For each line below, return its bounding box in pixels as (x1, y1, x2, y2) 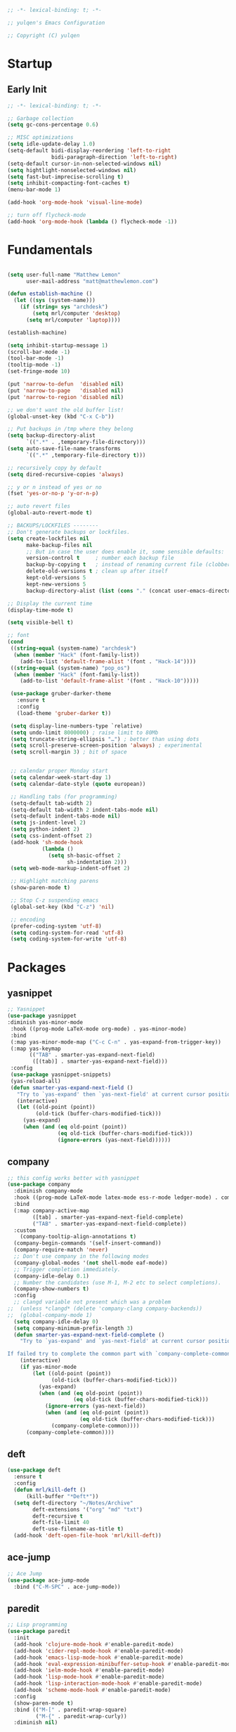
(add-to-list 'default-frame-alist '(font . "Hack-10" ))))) (20, 678, 199, 685)
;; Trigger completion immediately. (13, 1266, 121, 1273)
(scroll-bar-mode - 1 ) (7, 348, 71, 355)
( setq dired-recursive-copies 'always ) (7, 471, 124, 478)
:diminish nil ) (13, 1719, 58, 1726)
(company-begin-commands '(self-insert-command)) (13, 1240, 162, 1247)
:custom (13, 1226, 37, 1234)
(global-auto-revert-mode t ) (7, 509, 93, 516)
